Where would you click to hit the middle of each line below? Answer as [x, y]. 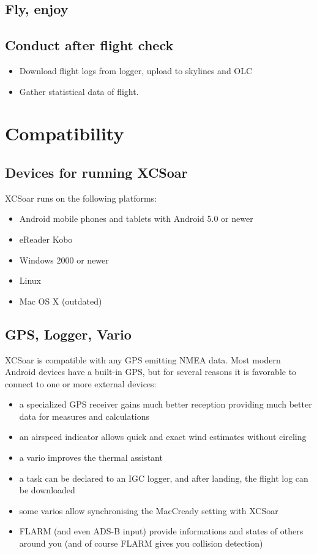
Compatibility [65, 133]
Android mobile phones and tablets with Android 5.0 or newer [136, 218]
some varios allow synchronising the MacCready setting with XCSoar [149, 510]
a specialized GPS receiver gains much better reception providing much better [166, 404]
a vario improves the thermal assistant [91, 457]
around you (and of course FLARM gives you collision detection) [141, 543]
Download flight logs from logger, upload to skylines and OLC [136, 70]
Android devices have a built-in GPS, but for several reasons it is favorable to [151, 372]
